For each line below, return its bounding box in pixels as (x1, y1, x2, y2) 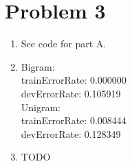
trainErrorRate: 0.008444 (21, 113, 126, 128)
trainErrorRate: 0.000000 (21, 73, 126, 87)
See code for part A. (21, 36, 107, 51)
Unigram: (21, 99, 61, 114)
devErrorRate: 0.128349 (21, 126, 121, 141)
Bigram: (21, 59, 55, 73)
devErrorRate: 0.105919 (21, 86, 121, 100)
